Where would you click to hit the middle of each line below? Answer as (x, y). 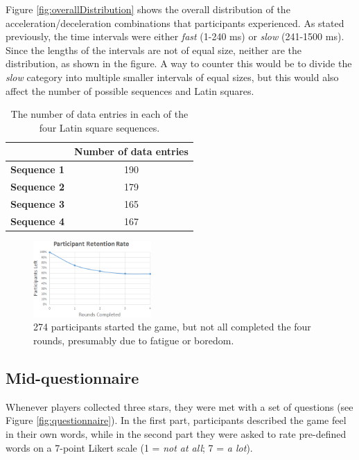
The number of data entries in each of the (99, 114)
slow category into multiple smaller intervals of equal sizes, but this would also (172, 77)
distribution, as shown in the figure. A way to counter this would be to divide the (179, 63)
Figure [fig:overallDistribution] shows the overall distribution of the (148, 9)
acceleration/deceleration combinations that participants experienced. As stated (175, 23)
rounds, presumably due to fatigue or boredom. (134, 340)
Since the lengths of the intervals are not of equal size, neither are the (154, 50)
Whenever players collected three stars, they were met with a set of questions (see (179, 406)
